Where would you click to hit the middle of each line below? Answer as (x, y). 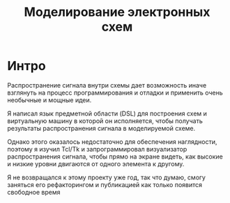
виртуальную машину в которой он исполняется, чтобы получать (105, 121)
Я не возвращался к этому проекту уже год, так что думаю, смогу (106, 177)
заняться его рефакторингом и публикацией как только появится (105, 184)
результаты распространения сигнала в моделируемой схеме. (101, 128)
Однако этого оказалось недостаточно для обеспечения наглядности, (112, 141)
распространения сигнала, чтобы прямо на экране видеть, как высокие (115, 156)
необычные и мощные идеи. (49, 100)
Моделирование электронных (117, 12)
